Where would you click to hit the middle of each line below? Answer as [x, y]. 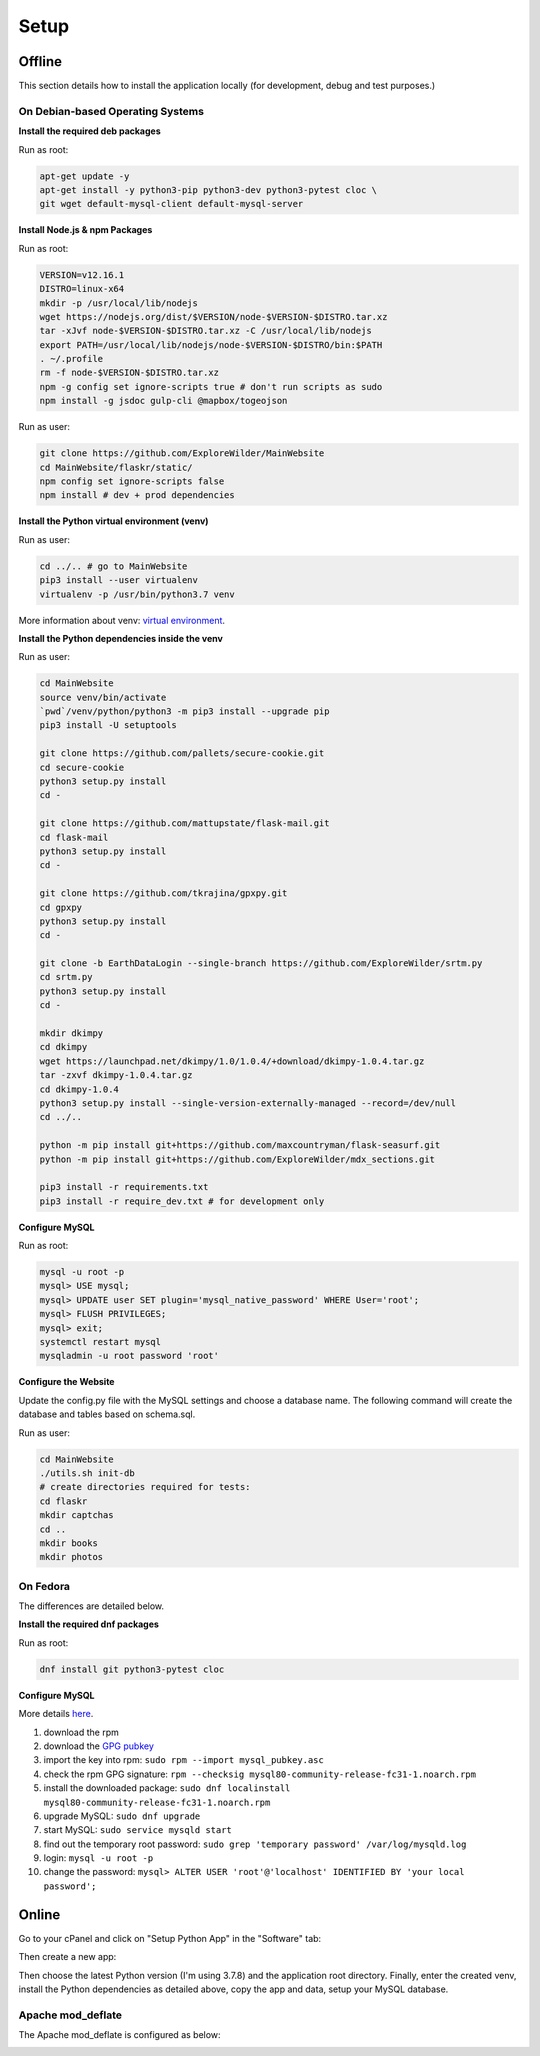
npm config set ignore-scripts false [132, 481]
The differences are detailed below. [91, 1606]
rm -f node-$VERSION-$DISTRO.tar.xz [129, 373]
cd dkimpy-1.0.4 [79, 1089]
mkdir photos [71, 1557]
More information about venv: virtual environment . [121, 620]
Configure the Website [66, 1382]
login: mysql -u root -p [98, 1858]
